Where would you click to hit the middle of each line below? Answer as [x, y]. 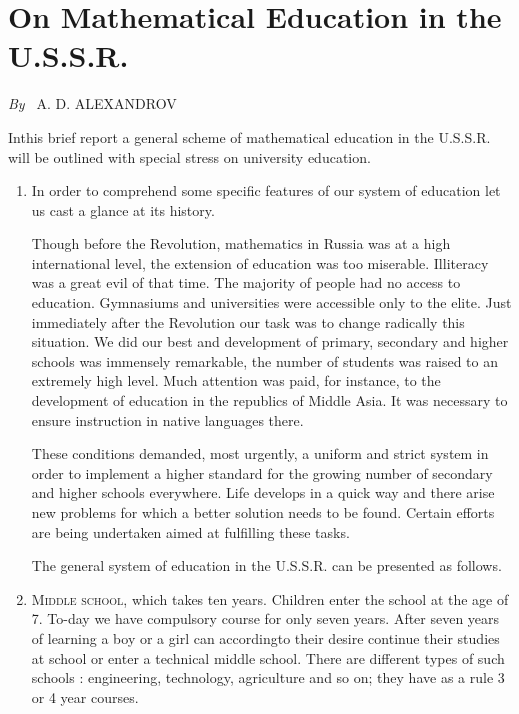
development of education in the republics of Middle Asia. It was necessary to [269, 400]
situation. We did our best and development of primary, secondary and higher [270, 341]
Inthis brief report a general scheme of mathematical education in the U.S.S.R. [249, 136]
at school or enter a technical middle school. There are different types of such [268, 657]
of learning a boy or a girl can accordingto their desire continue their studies [265, 637]
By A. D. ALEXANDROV [92, 103]
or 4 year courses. [85, 696]
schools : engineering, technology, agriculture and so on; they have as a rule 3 [268, 677]
